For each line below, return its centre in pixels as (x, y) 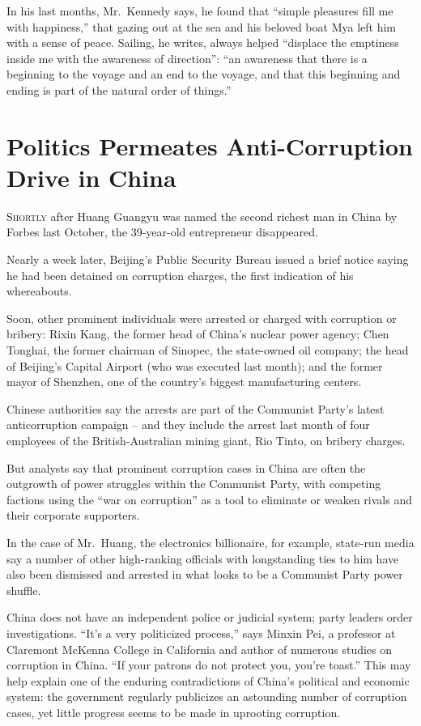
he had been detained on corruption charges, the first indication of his (180, 275)
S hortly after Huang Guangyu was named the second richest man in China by (202, 216)
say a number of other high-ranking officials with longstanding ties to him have (203, 558)
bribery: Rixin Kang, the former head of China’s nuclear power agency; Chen (198, 334)
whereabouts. (39, 291)
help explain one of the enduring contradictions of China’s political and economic (208, 680)
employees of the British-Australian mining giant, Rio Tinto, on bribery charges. (206, 440)
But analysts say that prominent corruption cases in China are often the (186, 467)
